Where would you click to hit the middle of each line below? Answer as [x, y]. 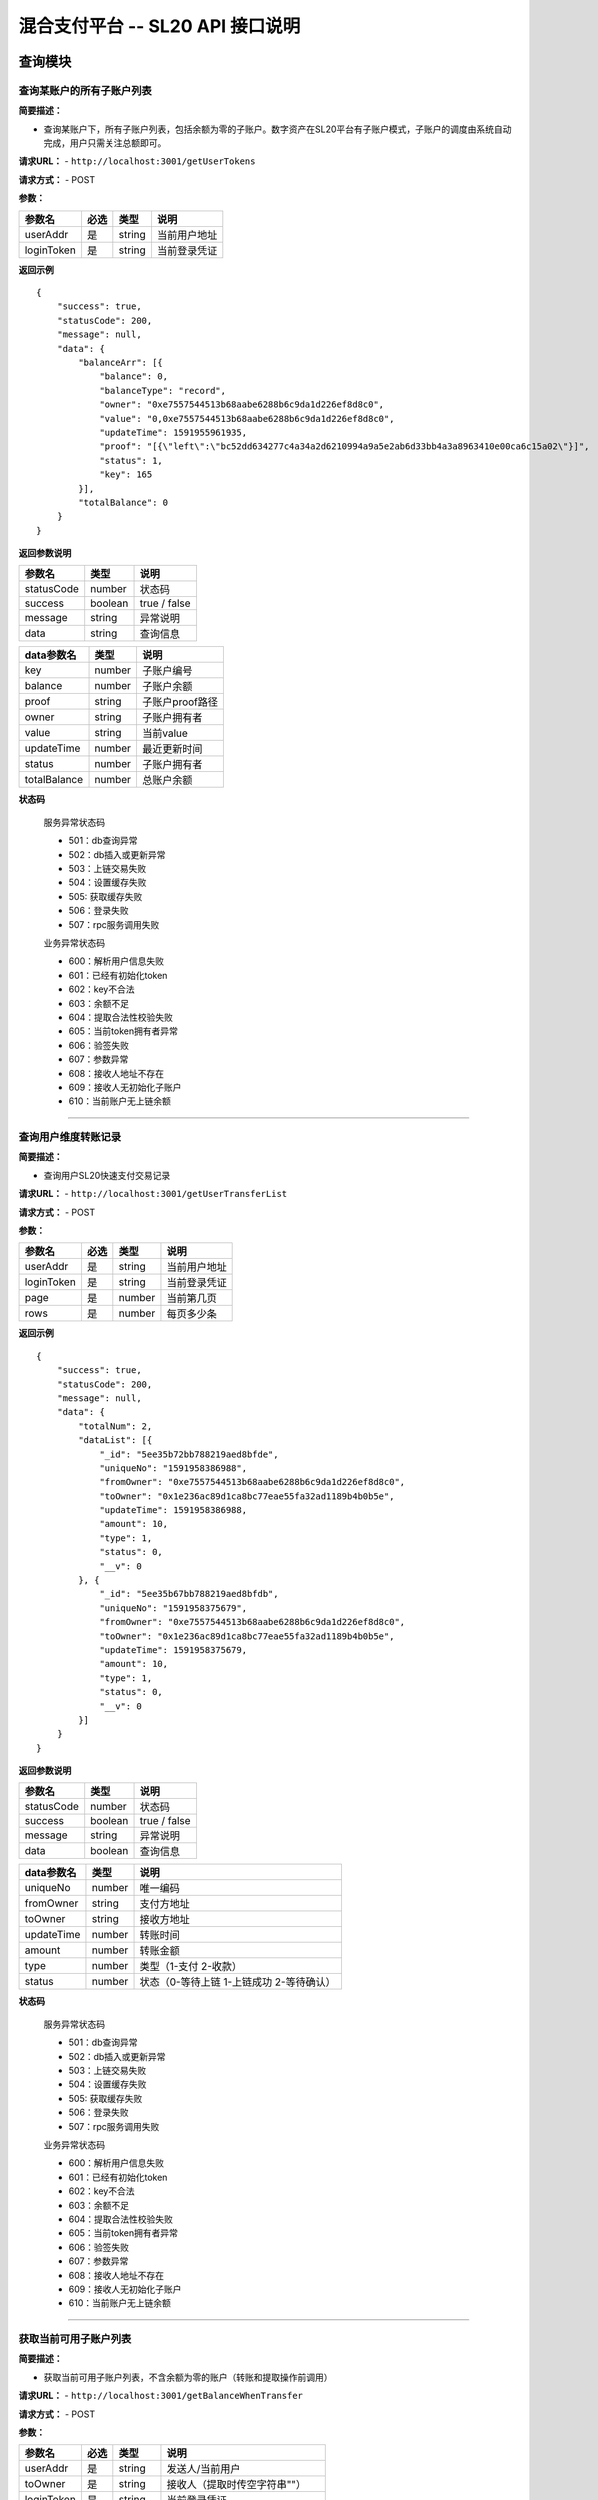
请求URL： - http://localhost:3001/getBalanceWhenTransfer [161, 2396]
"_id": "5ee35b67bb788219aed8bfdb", [189, 1594]
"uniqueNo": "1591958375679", [173, 1608]
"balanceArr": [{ [121, 362]
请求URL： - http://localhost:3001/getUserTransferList [153, 1194]
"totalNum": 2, [115, 1426]
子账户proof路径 [180, 702]
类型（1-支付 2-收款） [190, 1967]
